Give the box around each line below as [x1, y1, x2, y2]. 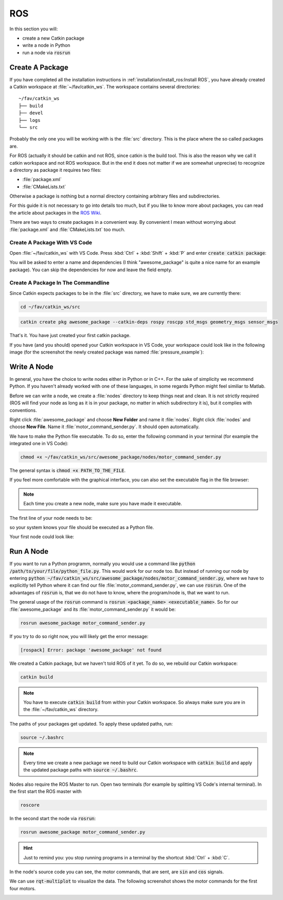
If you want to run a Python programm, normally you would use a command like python [9, 561, 196, 567]
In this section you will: [9, 26, 58, 32]
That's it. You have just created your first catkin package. [9, 332, 131, 339]
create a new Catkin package [22, 35, 84, 41]
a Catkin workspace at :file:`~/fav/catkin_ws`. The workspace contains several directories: [9, 84, 201, 90]
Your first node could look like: [9, 534, 75, 540]
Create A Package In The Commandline [9, 279, 110, 287]
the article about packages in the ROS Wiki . [9, 209, 102, 216]
